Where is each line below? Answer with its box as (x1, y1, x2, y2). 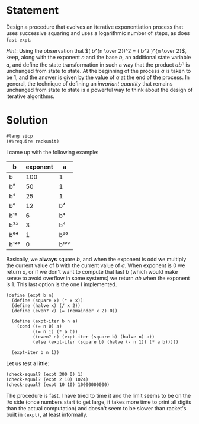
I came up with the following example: (6, 148, 99, 156)
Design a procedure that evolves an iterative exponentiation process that (6, 23, 184, 30)
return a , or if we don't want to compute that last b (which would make (6, 268, 178, 275)
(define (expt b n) (6, 292, 54, 298)
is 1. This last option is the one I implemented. (6, 280, 117, 288)
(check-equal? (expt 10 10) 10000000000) (6, 381, 110, 388)
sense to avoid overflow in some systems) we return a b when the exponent (6, 274, 190, 281)
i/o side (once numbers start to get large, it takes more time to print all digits (6, 398, 191, 406)
